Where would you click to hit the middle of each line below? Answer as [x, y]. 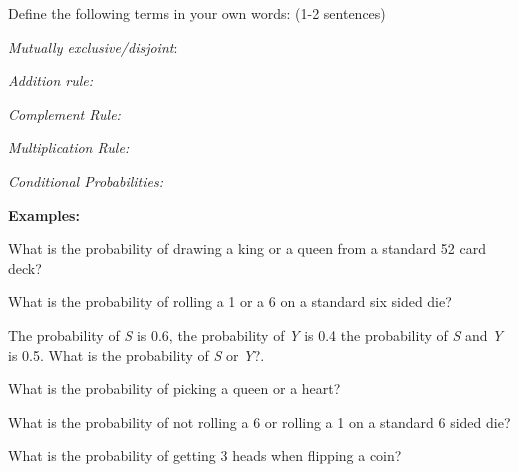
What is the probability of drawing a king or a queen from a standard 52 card [247, 248]
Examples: [44, 214]
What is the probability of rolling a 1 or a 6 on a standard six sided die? [230, 301]
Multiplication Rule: [69, 147]
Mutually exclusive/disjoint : [93, 46]
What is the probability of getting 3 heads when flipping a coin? [205, 455]
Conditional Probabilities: [85, 180]
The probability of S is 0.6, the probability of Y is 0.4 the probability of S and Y [255, 334]
